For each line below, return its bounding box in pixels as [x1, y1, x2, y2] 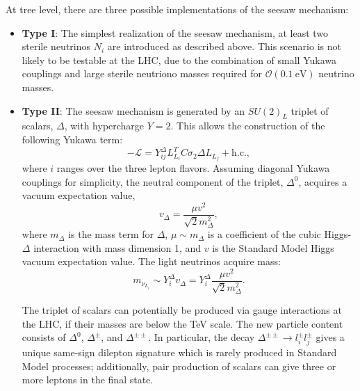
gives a [316, 330, 345, 344]
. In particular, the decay [148, 330, 255, 344]
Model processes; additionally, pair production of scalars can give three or [22, 358, 336, 373]
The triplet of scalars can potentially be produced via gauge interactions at [22, 303, 342, 317]
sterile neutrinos [22, 39, 91, 54]
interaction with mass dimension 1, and [33, 240, 202, 255]
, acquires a [298, 174, 347, 189]
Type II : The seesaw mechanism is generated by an [22, 103, 245, 118]
